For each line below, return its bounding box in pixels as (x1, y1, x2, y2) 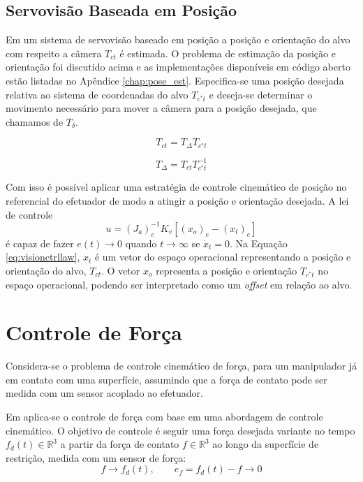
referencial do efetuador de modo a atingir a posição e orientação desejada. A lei (6, 193, 349, 208)
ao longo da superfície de (212, 437, 319, 451)
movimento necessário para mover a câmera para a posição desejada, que (6, 101, 317, 115)
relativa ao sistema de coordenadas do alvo (6, 87, 188, 101)
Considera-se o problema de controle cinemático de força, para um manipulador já (6, 358, 357, 373)
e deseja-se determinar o (209, 87, 313, 101)
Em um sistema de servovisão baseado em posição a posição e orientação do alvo (6, 32, 350, 47)
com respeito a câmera (6, 45, 102, 60)
